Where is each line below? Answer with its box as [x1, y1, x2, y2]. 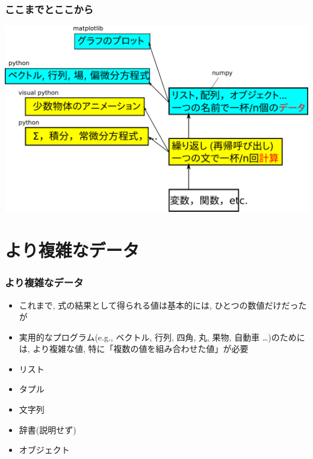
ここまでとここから [5, 1, 94, 16]
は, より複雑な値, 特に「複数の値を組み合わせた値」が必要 [19, 342, 249, 355]
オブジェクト [19, 443, 70, 456]
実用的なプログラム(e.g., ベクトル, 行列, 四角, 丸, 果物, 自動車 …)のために [19, 330, 305, 343]
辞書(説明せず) [19, 423, 76, 436]
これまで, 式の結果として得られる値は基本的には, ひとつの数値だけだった [19, 298, 307, 311]
